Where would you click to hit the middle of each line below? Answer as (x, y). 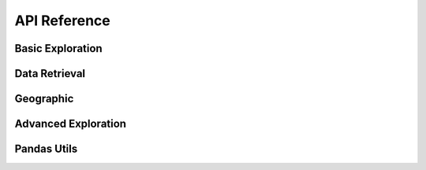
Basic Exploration (58, 48)
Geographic (44, 99)
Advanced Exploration (70, 124)
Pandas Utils (46, 149)
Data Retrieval (50, 74)
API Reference (62, 20)
